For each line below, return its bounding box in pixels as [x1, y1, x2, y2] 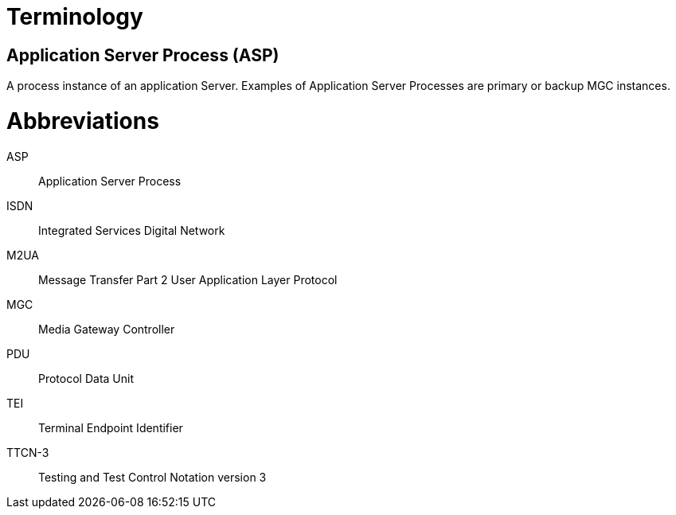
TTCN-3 [6, 445, 49, 459]
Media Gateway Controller [38, 322, 175, 336]
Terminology [6, 3, 143, 30]
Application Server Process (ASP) [6, 45, 279, 65]
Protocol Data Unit [38, 371, 135, 385]
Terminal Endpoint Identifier [38, 420, 183, 435]
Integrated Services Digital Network [38, 223, 225, 237]
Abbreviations [6, 107, 159, 135]
